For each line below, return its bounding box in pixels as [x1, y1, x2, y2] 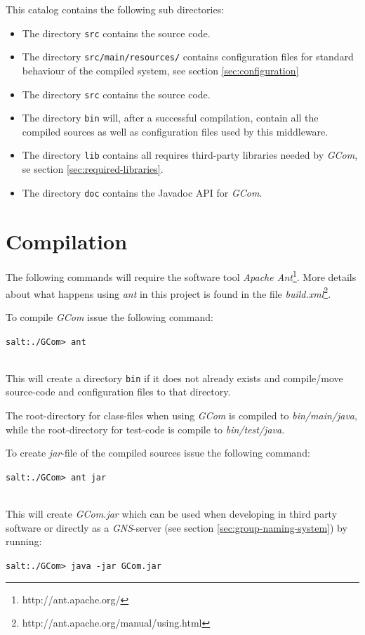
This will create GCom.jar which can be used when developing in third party [6, 506, 338, 521]
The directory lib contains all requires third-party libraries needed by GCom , [22, 148, 358, 162]
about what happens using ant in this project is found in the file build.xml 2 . [6, 284, 331, 301]
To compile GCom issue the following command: [6, 309, 213, 324]
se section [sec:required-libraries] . [22, 162, 164, 176]
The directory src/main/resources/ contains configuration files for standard [22, 49, 354, 64]
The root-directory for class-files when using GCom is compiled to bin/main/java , [6, 408, 357, 423]
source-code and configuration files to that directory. [6, 384, 231, 399]
